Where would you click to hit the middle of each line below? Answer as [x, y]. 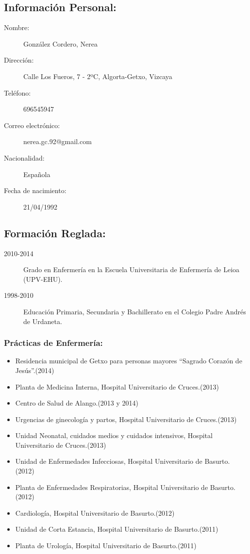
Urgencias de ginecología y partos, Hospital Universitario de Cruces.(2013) [126, 419]
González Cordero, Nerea [61, 43]
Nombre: [17, 27]
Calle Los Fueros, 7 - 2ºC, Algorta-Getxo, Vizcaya [98, 76]
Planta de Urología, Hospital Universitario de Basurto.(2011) [106, 546]
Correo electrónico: [32, 125]
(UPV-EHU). [43, 279]
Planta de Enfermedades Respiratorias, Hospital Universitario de [112, 487]
